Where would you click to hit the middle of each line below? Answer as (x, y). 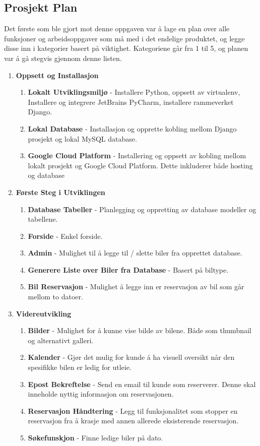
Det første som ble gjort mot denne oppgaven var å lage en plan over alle (117, 28)
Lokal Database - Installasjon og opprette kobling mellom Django (132, 128)
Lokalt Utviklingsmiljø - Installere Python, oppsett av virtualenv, (134, 92)
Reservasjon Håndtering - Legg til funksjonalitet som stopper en (133, 410)
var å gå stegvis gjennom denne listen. (63, 58)
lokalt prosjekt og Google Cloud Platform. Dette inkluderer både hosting (140, 165)
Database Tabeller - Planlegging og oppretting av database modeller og (142, 209)
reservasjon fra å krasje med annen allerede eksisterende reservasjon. (133, 421)
